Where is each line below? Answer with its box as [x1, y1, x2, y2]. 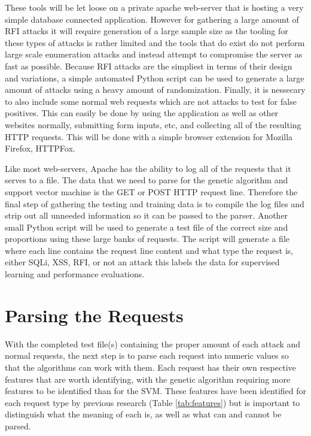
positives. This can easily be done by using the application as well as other [5, 107, 279, 119]
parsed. [5, 419, 31, 432]
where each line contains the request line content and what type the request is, [5, 244, 294, 256]
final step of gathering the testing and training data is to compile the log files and [5, 197, 304, 210]
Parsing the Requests [5, 302, 184, 327]
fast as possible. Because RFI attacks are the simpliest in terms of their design [5, 59, 292, 72]
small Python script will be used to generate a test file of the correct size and [5, 220, 288, 233]
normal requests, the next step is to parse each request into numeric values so [5, 349, 289, 362]
